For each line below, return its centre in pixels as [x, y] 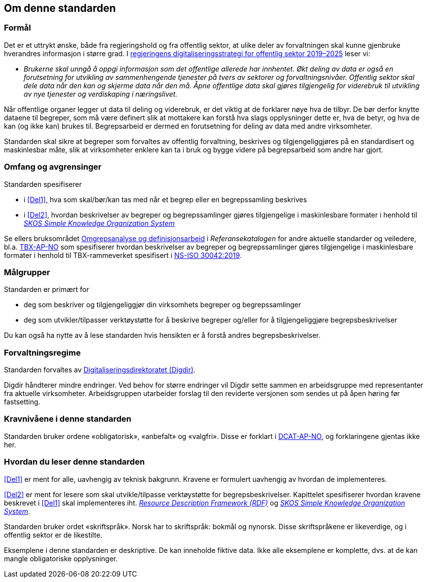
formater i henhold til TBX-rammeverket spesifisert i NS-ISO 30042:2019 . [123, 255]
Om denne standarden [60, 8]
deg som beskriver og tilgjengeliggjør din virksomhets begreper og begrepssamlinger [162, 305]
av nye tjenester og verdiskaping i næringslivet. [101, 94]
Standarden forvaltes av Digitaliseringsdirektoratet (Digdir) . [100, 370]
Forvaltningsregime [42, 352]
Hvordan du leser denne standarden [74, 462]
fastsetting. [22, 402]
